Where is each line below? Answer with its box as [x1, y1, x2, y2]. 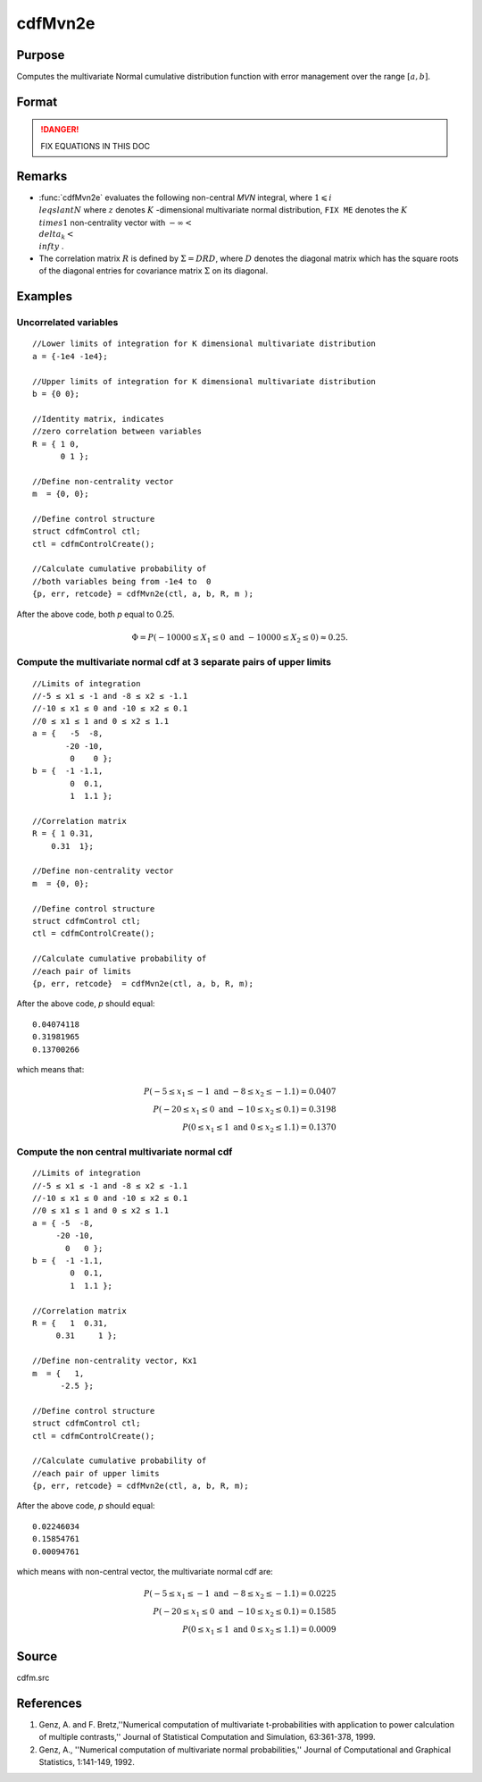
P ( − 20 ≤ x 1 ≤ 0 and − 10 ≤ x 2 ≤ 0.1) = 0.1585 [153, 1606, 337, 1618]
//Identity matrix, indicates [32, 414, 165, 424]
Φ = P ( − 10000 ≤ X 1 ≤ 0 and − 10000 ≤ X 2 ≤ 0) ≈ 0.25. [131, 632, 348, 644]
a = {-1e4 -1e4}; [32, 351, 108, 361]
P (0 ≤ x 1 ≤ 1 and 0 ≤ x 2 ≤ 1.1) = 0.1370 [181, 1122, 337, 1134]
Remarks [16, 168, 68, 183]
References [16, 1695, 82, 1711]
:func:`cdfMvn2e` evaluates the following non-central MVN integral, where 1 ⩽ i [38, 192, 332, 203]
